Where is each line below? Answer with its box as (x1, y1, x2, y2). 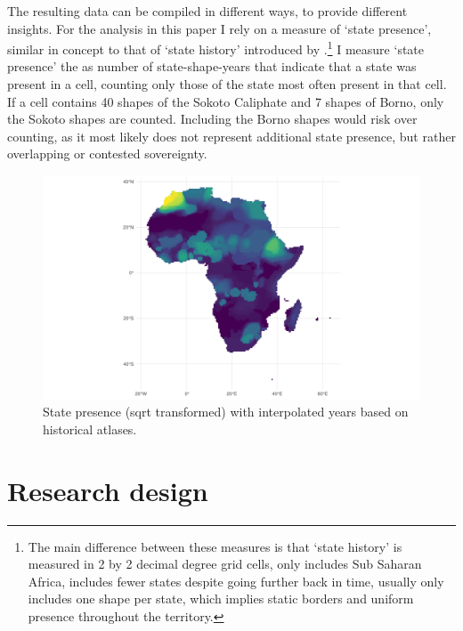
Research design (7, 472, 208, 508)
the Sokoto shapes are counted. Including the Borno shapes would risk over (7, 109, 418, 128)
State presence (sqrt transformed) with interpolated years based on (43, 402, 409, 421)
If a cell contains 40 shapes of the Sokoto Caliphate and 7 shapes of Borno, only (7, 92, 444, 110)
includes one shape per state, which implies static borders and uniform (28, 589, 414, 608)
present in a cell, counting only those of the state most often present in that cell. (7, 75, 447, 93)
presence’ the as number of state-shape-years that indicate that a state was (7, 57, 417, 76)
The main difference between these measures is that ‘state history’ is (28, 537, 402, 555)
